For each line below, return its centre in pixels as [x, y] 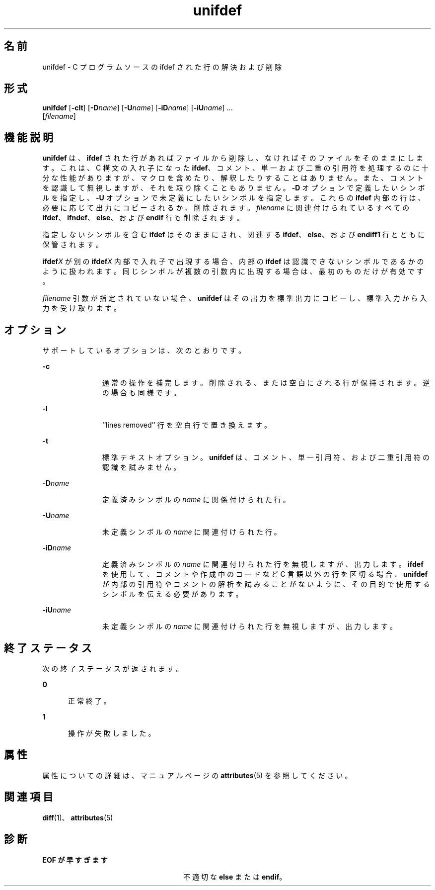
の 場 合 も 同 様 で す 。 [141, 393]
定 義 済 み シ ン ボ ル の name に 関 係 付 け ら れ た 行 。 [196, 500]
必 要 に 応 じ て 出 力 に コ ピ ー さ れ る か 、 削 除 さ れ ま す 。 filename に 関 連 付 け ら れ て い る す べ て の [226, 208]
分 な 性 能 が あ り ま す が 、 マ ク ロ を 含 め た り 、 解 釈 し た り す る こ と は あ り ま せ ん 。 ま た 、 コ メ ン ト [233, 178]
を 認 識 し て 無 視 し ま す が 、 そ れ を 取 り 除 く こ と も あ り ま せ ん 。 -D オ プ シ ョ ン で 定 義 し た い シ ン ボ [234, 188]
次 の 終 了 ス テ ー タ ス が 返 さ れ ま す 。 [113, 668]
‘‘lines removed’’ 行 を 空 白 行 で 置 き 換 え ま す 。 [187, 425]
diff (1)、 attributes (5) [78, 817]
